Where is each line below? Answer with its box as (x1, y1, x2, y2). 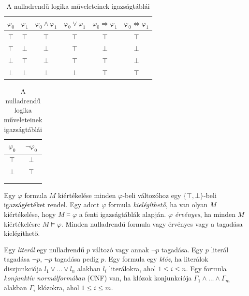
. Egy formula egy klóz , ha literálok (104, 254, 208, 264)
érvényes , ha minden (175, 209, 235, 219)
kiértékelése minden (58, 190, 116, 200)
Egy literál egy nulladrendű (4, 244, 85, 254)
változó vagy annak (92, 244, 149, 254)
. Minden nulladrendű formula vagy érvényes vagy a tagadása (61, 218, 243, 229)
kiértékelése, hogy (4, 209, 56, 219)
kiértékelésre (4, 218, 41, 229)
